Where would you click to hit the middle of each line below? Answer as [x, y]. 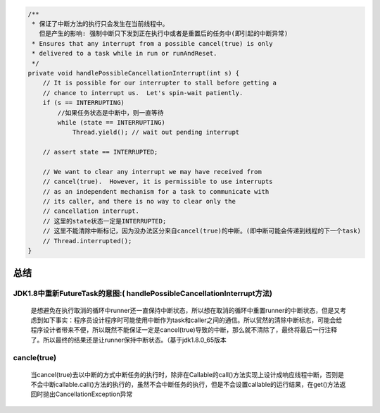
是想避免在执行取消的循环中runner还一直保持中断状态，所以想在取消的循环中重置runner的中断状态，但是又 [185, 310]
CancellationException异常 [94, 394]
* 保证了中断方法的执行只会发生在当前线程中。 [100, 24]
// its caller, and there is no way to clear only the [139, 202]
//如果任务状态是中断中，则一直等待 [110, 112]
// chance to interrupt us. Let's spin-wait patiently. [143, 93]
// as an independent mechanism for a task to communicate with [156, 191]
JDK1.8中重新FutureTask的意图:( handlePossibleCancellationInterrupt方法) [142, 294]
